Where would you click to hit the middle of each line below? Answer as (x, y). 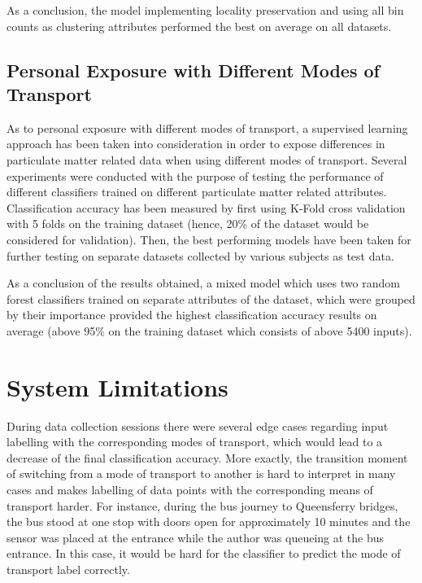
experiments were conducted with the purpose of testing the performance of (195, 175)
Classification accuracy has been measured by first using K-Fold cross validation (206, 207)
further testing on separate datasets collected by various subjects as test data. (200, 255)
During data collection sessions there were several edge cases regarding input (198, 425)
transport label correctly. (68, 569)
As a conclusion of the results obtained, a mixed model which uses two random (203, 283)
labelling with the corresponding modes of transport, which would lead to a (195, 442)
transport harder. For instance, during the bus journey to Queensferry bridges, (202, 505)
